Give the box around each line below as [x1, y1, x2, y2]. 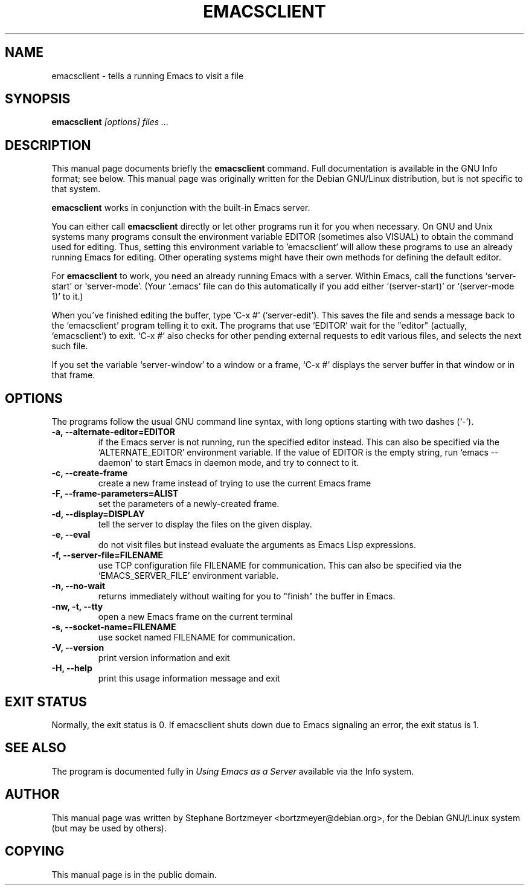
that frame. [51, 370, 95, 381]
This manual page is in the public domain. [51, 869, 217, 880]
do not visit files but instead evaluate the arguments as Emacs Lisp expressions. [98, 540, 417, 550]
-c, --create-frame [51, 468, 128, 479]
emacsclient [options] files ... [51, 117, 169, 127]
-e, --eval [51, 529, 91, 540]
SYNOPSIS [5, 91, 71, 107]
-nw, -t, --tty [51, 601, 103, 612]
